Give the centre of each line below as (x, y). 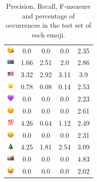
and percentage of (48, 15)
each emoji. (48, 34)
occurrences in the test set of (48, 25)
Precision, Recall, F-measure (48, 6)
